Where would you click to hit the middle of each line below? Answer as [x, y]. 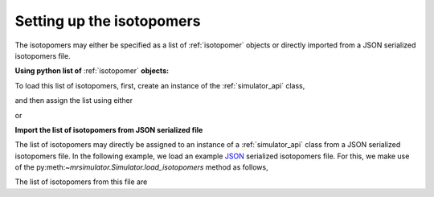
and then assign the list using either [74, 101]
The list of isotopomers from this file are [81, 182]
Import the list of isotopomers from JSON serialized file [109, 129]
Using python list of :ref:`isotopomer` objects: [92, 71]
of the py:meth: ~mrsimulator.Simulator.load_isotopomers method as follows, [141, 167]
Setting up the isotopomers [108, 21]
